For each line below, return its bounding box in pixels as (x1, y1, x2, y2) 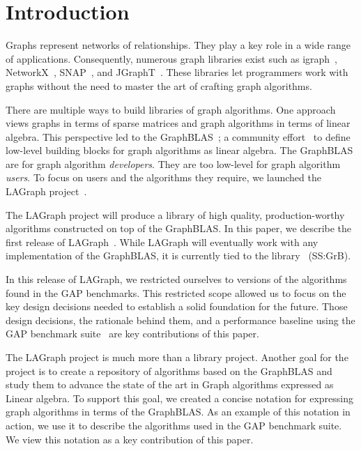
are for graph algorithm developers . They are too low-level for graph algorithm (6, 156, 341, 171)
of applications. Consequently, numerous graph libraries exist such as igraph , (6, 51, 338, 66)
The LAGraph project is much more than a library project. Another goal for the (6, 350, 348, 364)
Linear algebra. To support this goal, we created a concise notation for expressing (6, 390, 353, 405)
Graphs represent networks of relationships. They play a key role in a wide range (6, 38, 351, 52)
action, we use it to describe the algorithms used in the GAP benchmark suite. (6, 418, 342, 432)
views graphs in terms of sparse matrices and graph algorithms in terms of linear (6, 116, 351, 130)
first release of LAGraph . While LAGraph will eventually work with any (6, 234, 318, 249)
